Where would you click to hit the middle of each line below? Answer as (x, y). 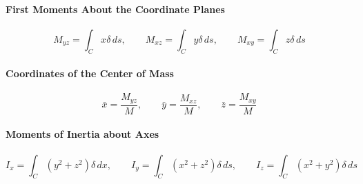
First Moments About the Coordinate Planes (115, 9)
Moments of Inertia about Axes (82, 134)
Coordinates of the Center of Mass (90, 73)
